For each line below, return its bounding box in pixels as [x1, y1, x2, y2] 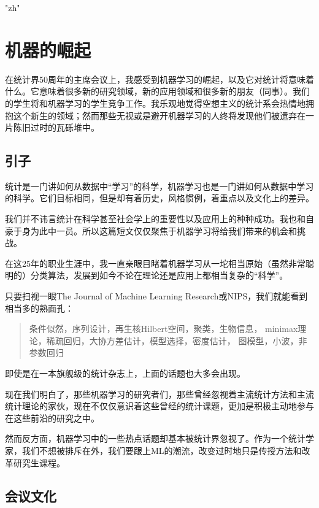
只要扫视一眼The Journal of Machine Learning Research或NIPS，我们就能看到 [5, 290, 308, 302]
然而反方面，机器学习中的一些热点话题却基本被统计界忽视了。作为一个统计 [5, 432, 306, 445]
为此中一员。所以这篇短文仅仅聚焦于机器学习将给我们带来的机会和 [30, 224, 297, 237]
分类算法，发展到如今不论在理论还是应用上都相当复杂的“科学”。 [30, 269, 288, 282]
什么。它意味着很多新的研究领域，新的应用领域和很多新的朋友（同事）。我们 [5, 85, 310, 98]
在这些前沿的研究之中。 [5, 411, 99, 424]
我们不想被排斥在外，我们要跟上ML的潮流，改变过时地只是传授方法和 [21, 444, 302, 456]
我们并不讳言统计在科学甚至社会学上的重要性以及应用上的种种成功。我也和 [5, 212, 306, 225]
